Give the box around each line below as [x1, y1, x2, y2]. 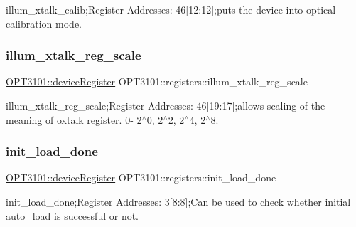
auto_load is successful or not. [6, 208, 139, 223]
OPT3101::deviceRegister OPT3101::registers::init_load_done [6, 170, 276, 185]
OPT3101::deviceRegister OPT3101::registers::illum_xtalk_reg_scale [6, 74, 308, 89]
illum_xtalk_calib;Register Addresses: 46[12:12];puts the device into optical [6, 2, 336, 16]
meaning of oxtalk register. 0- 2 [6, 112, 142, 127]
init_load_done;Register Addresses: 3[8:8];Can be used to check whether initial [6, 194, 351, 208]
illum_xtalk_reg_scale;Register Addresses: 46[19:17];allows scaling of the [6, 98, 325, 112]
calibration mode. [6, 16, 82, 31]
